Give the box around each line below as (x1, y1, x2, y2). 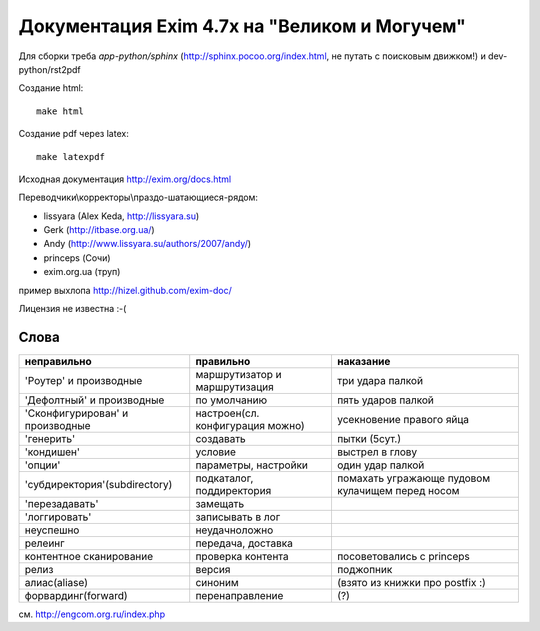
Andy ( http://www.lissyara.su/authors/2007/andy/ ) (43, 238, 252, 250)
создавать (195, 431, 247, 445)
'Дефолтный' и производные (24, 393, 165, 407)
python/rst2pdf (18, 63, 82, 75)
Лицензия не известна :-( (18, 303, 127, 315)
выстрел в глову (336, 445, 418, 459)
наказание (336, 354, 391, 368)
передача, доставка (195, 536, 294, 550)
